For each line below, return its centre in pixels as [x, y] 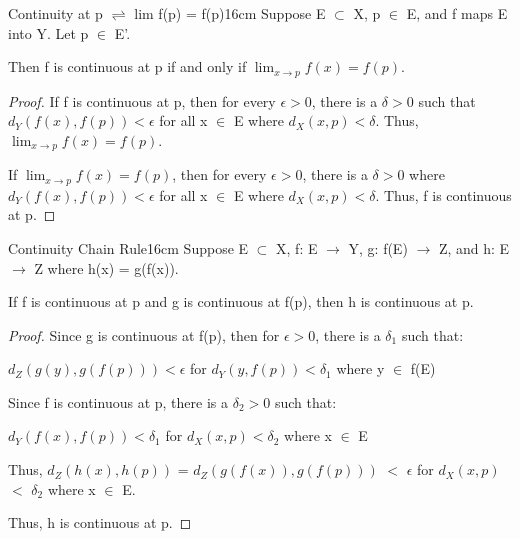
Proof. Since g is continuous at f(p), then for [144, 334]
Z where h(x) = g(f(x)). [106, 267]
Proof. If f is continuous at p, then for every [142, 100]
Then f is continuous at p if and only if [127, 66]
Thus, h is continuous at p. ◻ [100, 522]
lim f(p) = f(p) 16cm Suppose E [230, 13]
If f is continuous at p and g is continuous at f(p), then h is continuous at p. [241, 301]
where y [360, 368]
